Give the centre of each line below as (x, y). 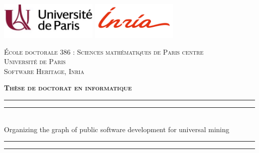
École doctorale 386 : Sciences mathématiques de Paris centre (104, 51)
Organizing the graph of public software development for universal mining (117, 129)
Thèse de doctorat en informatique (68, 88)
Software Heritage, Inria (44, 71)
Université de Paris (35, 61)
